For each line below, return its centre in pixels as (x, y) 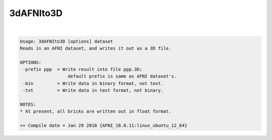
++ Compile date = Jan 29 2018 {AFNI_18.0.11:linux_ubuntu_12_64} (104, 126)
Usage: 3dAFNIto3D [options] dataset (66, 41)
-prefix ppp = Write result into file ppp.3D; (83, 69)
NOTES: (28, 105)
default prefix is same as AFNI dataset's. (122, 76)
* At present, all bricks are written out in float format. (96, 111)
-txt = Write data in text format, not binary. (93, 91)
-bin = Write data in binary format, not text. (93, 83)
